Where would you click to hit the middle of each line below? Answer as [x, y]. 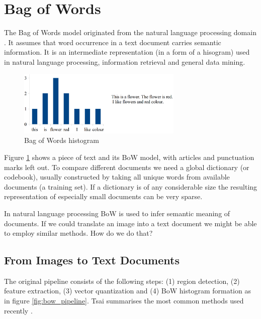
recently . [18, 310]
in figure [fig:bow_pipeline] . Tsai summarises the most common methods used [124, 301]
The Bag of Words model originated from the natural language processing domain [130, 32]
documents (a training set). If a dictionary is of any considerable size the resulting [131, 186]
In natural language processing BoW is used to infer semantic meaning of [117, 213]
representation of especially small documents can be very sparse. [103, 196]
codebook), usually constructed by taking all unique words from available [117, 177]
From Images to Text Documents [92, 260]
